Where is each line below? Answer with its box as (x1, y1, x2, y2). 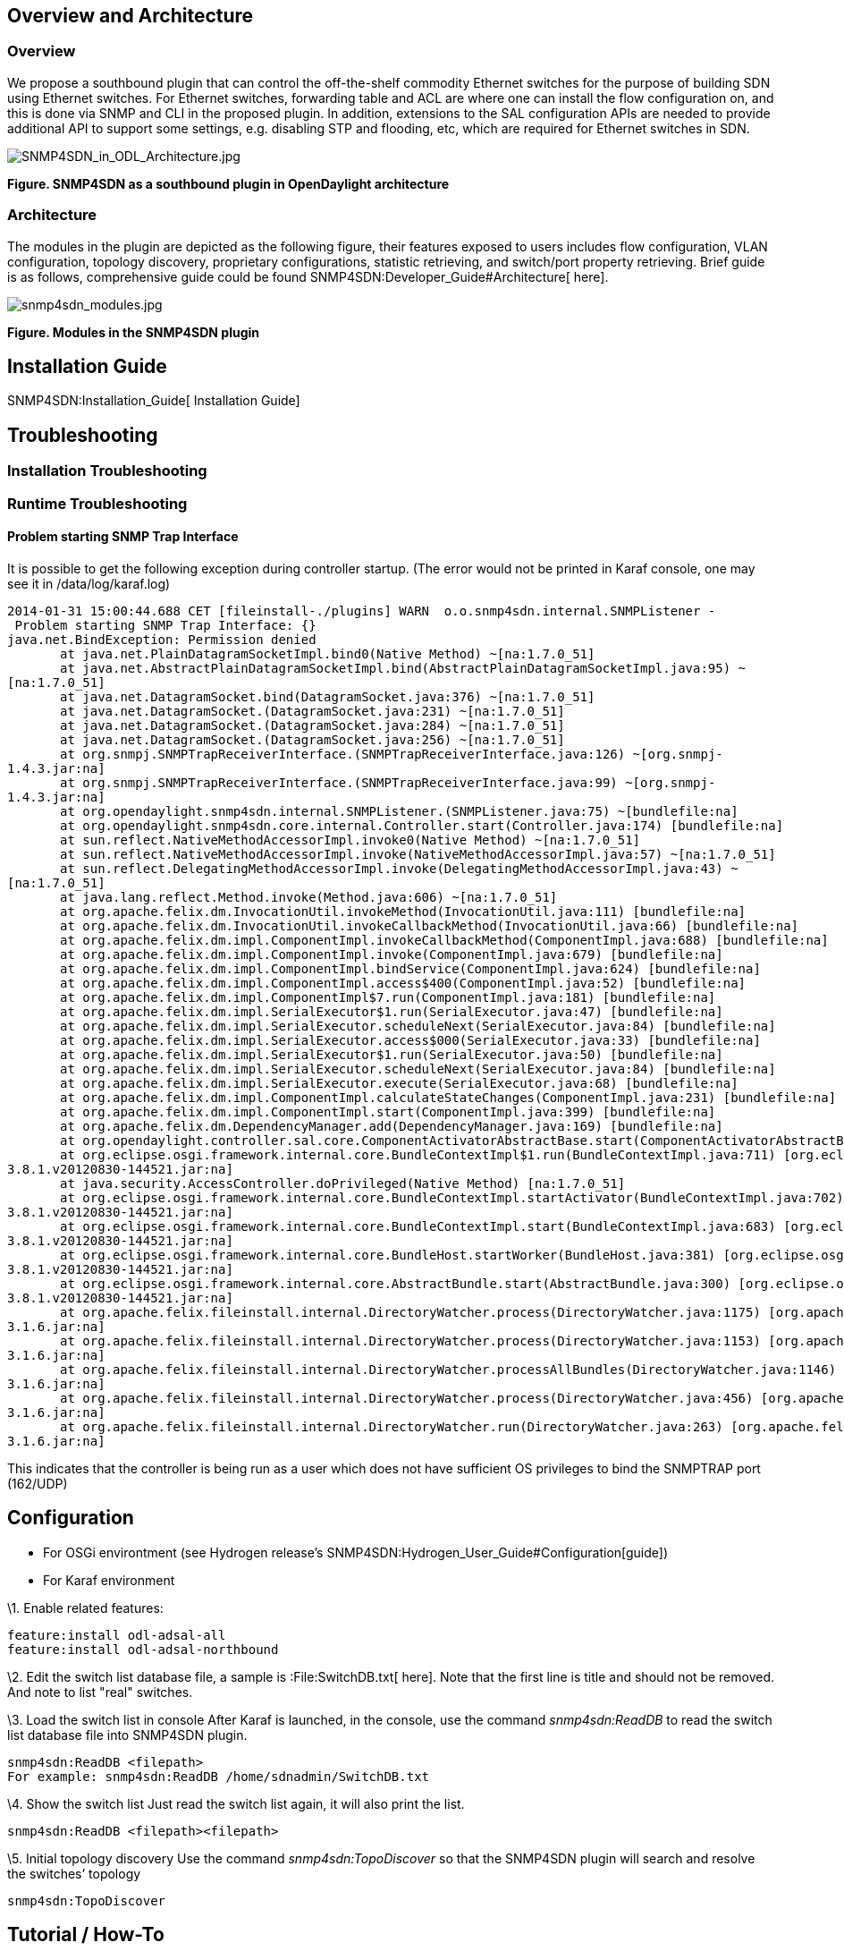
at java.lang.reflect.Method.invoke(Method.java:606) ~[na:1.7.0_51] (60, 889, 558, 904)
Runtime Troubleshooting (7, 494, 188, 513)
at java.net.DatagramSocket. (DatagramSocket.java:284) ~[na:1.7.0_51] (60, 717, 565, 733)
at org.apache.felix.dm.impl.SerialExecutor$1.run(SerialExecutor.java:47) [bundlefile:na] (60, 1004, 723, 1019)
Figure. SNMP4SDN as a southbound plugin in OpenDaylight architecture (7, 175, 450, 191)
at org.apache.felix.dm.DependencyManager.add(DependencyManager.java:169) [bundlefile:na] (60, 1118, 723, 1133)
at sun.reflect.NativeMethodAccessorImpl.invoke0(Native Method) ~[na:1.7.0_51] (60, 832, 641, 847)
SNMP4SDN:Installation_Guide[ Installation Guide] (7, 393, 300, 409)
